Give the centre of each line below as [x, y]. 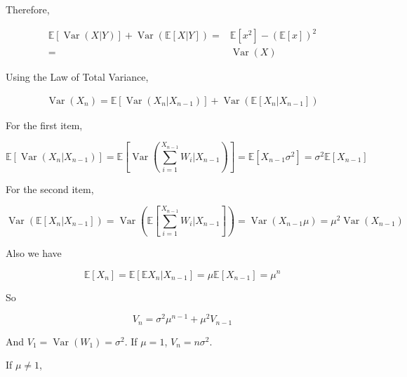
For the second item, [50, 188]
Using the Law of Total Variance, [77, 77]
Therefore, [28, 9]
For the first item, [44, 125]
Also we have [34, 252]
